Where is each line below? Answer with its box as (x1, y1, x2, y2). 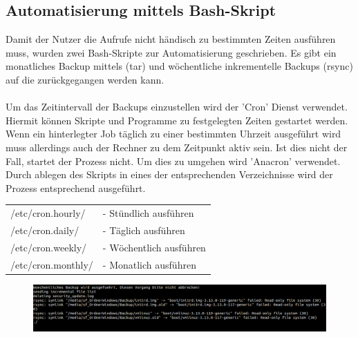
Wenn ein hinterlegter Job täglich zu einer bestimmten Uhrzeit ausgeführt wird (6, 126, 341, 141)
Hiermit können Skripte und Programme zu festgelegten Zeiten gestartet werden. (6, 113, 348, 127)
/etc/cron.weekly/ (10, 240, 87, 254)
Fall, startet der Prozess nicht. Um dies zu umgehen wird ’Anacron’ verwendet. (6, 153, 341, 168)
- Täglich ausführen (102, 222, 185, 237)
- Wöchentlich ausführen (102, 240, 206, 254)
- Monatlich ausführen (102, 257, 196, 271)
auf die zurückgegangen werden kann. (6, 72, 164, 86)
